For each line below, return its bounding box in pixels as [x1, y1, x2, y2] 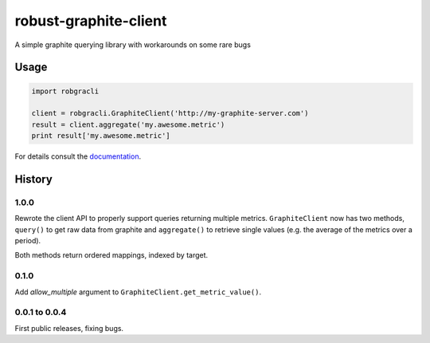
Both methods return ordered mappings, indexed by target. [14, 250, 209, 260]
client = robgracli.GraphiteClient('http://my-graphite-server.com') [31, 108, 309, 118]
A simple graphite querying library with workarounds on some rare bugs [14, 40, 251, 49]
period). [14, 236, 41, 246]
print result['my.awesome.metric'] [31, 132, 170, 140]
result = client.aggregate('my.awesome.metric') [31, 120, 225, 129]
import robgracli [31, 86, 100, 96]
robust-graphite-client [14, 12, 167, 30]
